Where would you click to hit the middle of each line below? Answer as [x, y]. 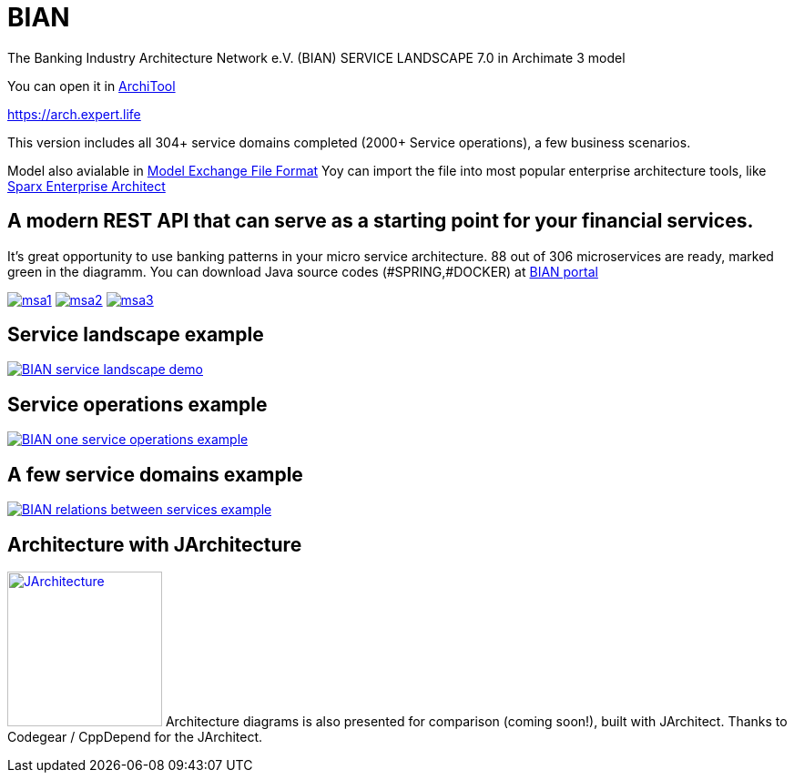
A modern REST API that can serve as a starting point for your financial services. [381, 221]
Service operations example [137, 404]
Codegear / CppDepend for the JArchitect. [135, 736]
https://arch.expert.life [74, 114]
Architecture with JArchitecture [155, 544]
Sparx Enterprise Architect [87, 186]
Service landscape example [136, 335]
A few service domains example [155, 474]
